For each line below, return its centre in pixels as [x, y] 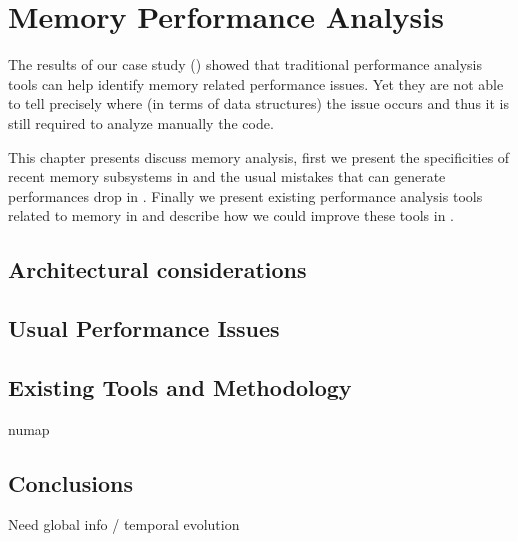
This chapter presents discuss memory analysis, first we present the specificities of [259, 156]
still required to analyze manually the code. [141, 122]
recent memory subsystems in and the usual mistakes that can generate [227, 176]
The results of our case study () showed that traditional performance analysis [245, 64]
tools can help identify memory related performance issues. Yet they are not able [256, 83]
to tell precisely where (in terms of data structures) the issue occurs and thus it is [258, 103]
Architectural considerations [157, 269]
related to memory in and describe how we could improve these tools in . [231, 215]
